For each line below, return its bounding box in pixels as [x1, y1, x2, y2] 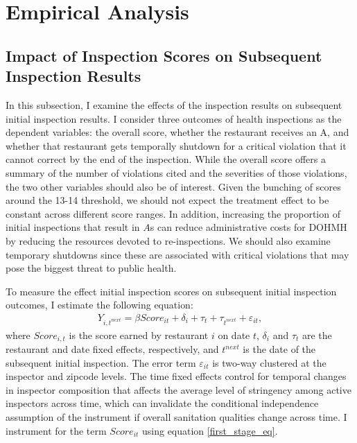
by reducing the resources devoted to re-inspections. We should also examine [6, 233, 331, 247]
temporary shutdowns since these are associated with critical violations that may [6, 247, 349, 261]
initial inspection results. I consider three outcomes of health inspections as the [6, 111, 342, 125]
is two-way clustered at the [212, 355, 326, 370]
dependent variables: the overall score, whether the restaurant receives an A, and [6, 125, 349, 139]
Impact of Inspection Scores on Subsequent [6, 44, 322, 66]
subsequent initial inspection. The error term [6, 355, 196, 370]
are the [302, 327, 332, 342]
